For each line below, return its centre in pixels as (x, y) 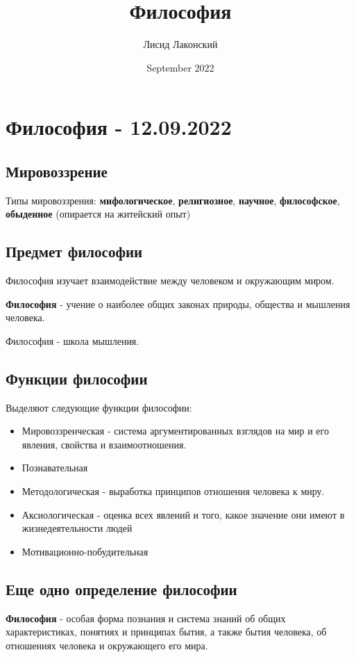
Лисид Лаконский (180, 44)
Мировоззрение (57, 171)
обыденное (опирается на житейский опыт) (98, 214)
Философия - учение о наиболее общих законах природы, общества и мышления (178, 303)
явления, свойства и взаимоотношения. (104, 444)
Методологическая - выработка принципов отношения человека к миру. (173, 491)
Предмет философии (74, 251)
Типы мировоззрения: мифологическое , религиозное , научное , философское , (173, 200)
